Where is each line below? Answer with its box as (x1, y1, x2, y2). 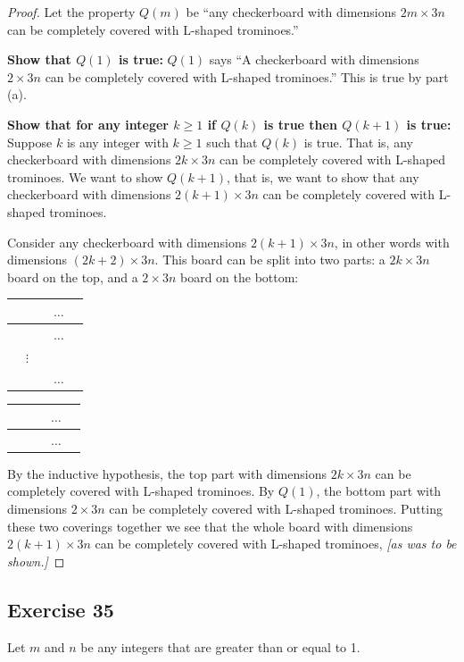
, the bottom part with (316, 482, 442, 500)
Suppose (7, 132, 53, 151)
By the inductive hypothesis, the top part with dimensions (7, 464, 327, 482)
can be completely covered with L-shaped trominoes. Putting (109, 499, 443, 518)
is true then (263, 114, 337, 133)
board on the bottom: (179, 267, 299, 286)
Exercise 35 (7, 595, 114, 623)
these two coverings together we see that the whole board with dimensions (7, 516, 413, 535)
